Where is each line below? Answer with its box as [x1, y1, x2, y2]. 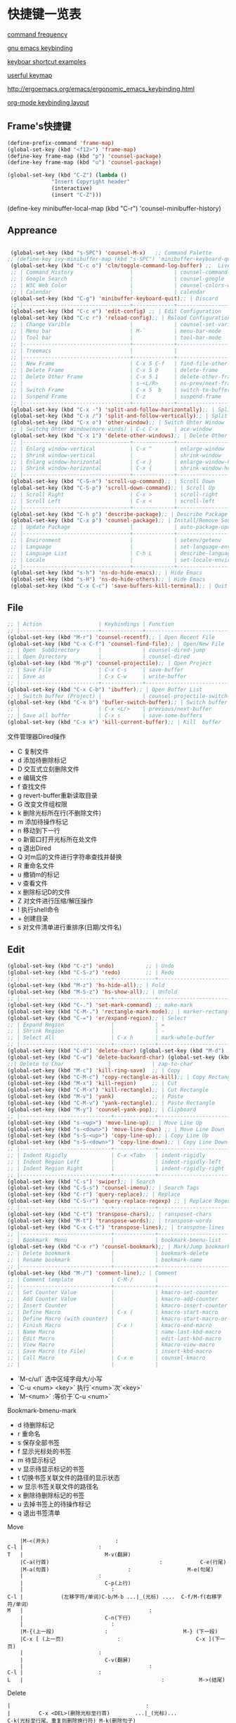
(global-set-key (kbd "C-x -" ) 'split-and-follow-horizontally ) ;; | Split [10, 406, 234, 413]
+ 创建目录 [17, 914, 48, 922]
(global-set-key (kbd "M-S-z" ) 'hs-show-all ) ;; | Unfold [7, 988, 178, 995]
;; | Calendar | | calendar [10, 288, 206, 295]
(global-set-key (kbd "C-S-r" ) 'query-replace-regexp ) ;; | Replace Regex [7, 1198, 231, 1205]
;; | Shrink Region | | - [7, 1028, 165, 1035]
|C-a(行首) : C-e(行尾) [20, 1559, 227, 1566]
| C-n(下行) [20, 1614, 131, 1621]
